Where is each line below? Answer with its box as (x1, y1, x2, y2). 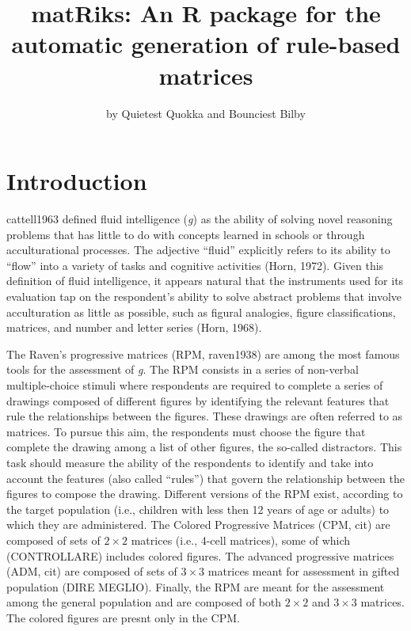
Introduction (6, 165, 147, 197)
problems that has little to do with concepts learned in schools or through (6, 226, 365, 242)
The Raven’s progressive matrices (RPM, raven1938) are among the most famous (6, 345, 400, 362)
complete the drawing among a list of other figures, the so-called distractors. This (6, 439, 402, 455)
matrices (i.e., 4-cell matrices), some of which (131, 531, 351, 548)
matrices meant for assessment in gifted (207, 563, 400, 580)
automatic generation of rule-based (11, 28, 401, 60)
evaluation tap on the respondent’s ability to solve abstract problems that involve (6, 288, 402, 304)
